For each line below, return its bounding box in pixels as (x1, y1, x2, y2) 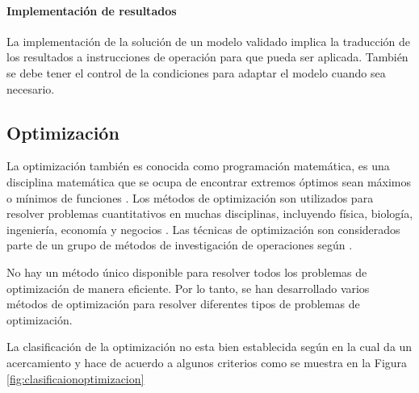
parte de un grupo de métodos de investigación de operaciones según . (6, 236, 353, 253)
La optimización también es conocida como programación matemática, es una (6, 157, 390, 174)
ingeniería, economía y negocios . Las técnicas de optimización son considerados (6, 220, 400, 237)
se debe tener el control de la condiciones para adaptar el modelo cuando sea (6, 64, 386, 81)
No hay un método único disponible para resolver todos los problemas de (6, 263, 367, 280)
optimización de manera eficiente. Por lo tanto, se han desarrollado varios (6, 279, 370, 296)
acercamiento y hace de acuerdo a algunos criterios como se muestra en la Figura (6, 353, 408, 370)
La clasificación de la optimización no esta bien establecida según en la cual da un (6, 338, 413, 355)
